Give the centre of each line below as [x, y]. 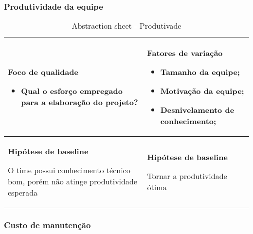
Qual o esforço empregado [72, 91]
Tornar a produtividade [187, 176]
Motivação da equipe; [202, 91]
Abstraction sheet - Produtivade [126, 26]
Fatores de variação [185, 53]
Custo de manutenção [47, 225]
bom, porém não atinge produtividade [72, 181]
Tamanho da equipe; [200, 72]
